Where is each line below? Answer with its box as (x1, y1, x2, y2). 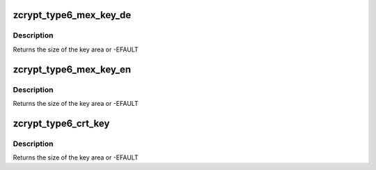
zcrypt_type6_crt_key (13, 117, 110, 129)
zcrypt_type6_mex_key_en (13, 63, 132, 75)
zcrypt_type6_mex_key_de (13, 9, 132, 21)
